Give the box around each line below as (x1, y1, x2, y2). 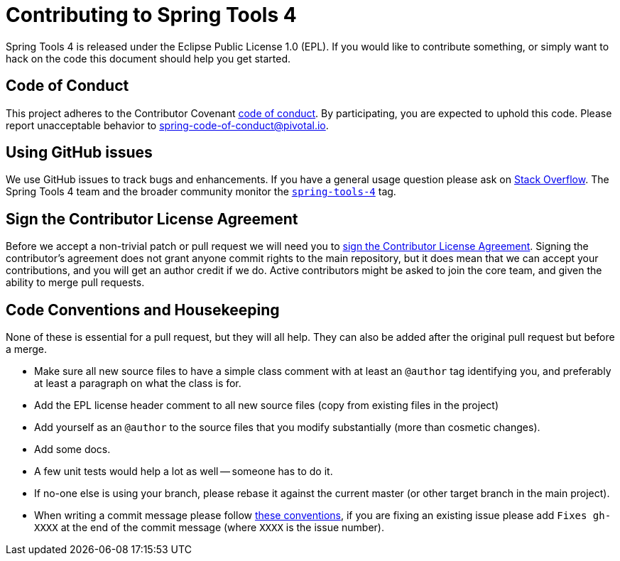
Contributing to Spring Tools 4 (6, 3, 297, 27)
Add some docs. (34, 443, 111, 456)
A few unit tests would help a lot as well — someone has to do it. (34, 465, 333, 478)
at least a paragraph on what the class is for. (34, 377, 241, 390)
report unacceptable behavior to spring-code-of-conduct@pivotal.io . (6, 119, 329, 131)
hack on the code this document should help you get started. (6, 52, 291, 65)
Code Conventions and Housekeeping (6, 300, 280, 319)
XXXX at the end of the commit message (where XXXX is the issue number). (34, 521, 384, 534)
